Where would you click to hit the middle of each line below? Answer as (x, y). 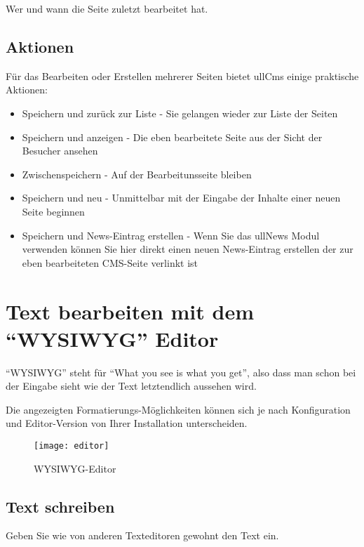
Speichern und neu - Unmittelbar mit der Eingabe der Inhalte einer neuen (181, 198)
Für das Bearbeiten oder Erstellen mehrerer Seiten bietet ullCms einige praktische (182, 75)
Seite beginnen (53, 211)
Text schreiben (60, 506)
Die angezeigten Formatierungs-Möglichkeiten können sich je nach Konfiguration (178, 409)
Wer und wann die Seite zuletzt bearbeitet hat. (107, 8)
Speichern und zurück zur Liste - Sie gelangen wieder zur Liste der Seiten (180, 113)
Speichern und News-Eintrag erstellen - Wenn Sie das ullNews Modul (171, 235)
